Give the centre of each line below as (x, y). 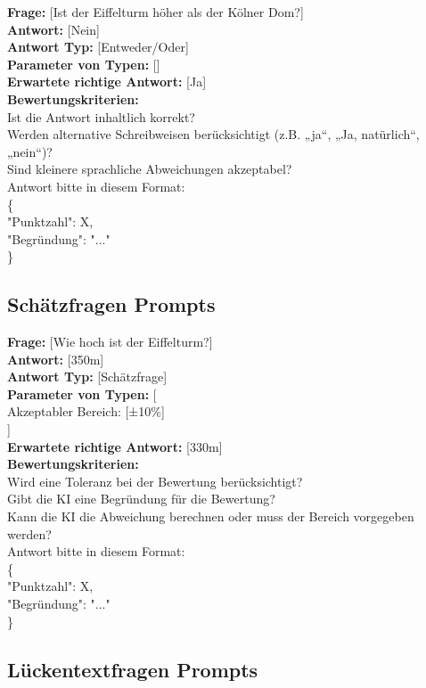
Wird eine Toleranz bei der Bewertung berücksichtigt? (155, 481)
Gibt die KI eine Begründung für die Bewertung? (141, 499)
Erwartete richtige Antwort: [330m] (115, 446)
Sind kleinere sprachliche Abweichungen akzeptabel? (150, 169)
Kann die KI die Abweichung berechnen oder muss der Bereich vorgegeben (211, 516)
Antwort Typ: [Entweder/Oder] (98, 47)
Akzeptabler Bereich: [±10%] (86, 411)
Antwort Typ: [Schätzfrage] (87, 377)
